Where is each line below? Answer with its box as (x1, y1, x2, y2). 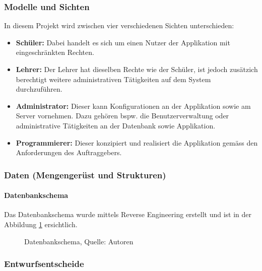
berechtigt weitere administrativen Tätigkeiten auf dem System (16, 74, 211, 84)
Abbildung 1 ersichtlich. (4, 219, 78, 229)
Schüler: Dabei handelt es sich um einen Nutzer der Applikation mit (16, 37, 230, 47)
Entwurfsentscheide (4, 257, 84, 270)
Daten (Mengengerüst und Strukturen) (4, 168, 166, 181)
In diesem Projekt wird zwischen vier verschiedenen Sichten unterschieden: (4, 20, 234, 31)
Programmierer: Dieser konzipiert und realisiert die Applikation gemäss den (16, 137, 258, 148)
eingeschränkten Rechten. (16, 47, 94, 57)
